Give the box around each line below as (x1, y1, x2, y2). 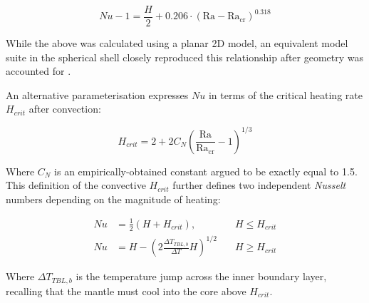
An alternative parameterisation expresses (6, 87, 189, 102)
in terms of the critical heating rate (208, 87, 363, 102)
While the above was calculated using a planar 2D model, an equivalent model (6, 36, 348, 51)
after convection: (28, 101, 101, 116)
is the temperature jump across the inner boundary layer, (76, 269, 327, 284)
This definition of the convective (6, 178, 146, 192)
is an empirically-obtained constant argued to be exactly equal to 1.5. (54, 163, 358, 178)
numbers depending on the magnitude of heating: (6, 191, 221, 206)
